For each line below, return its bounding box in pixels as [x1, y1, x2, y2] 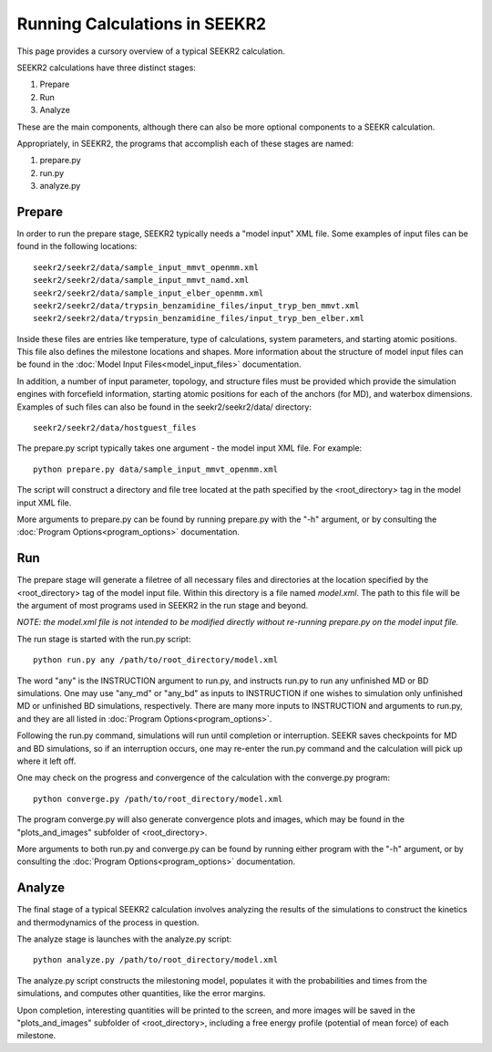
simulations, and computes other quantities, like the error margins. [16, 988, 266, 999]
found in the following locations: [16, 241, 138, 252]
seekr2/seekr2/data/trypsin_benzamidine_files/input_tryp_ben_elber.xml [33, 313, 364, 324]
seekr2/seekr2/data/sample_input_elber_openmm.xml [33, 287, 264, 298]
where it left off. [16, 755, 77, 766]
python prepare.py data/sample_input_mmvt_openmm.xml [33, 464, 278, 474]
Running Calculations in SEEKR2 [16, 14, 267, 34]
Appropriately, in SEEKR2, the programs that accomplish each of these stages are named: [16, 138, 354, 149]
